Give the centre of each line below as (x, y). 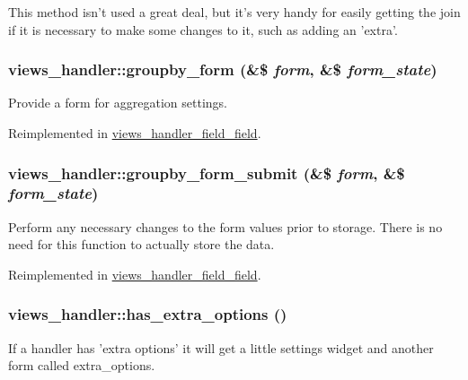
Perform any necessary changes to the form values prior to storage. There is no (225, 226)
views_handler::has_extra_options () (148, 314)
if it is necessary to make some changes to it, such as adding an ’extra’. (203, 29)
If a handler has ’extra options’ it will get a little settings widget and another (221, 347)
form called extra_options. (82, 365)
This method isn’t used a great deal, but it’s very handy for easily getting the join (234, 12)
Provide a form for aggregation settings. (118, 103)
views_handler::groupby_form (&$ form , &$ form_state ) (223, 69)
